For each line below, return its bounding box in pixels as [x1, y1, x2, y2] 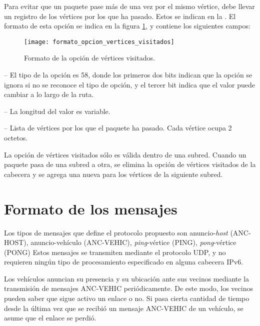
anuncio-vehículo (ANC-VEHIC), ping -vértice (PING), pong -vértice [30, 237, 236, 247]
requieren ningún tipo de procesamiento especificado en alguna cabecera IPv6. [4, 256, 243, 267]
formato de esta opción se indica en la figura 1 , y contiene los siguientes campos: [4, 20, 250, 31]
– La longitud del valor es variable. [4, 105, 110, 116]
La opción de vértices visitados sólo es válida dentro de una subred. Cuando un [4, 149, 246, 159]
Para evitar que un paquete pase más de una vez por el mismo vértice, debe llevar [4, 1, 255, 11]
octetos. [4, 132, 28, 142]
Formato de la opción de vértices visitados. [24, 52, 155, 63]
